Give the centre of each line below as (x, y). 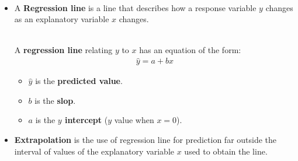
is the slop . (55, 100)
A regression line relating (63, 50)
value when (134, 120)
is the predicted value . (79, 81)
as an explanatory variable (62, 19)
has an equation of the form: (190, 50)
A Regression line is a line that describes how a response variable (135, 7)
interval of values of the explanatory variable (94, 151)
